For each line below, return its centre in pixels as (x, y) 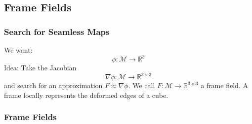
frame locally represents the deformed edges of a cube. (86, 95)
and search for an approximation (53, 85)
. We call (142, 85)
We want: (18, 50)
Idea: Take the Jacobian (40, 68)
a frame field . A (224, 85)
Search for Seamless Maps (57, 31)
